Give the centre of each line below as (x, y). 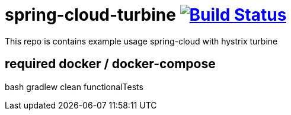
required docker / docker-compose (110, 64)
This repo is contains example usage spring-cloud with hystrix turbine (141, 41)
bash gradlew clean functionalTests (74, 87)
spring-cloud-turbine (90, 15)
